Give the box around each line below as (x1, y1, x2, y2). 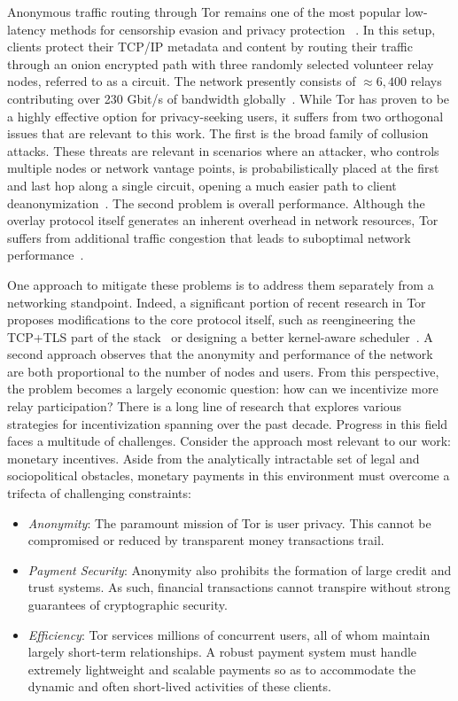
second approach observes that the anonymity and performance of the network (7, 345, 433, 363)
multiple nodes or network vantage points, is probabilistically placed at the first (7, 159, 439, 177)
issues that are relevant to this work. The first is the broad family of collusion (7, 124, 429, 143)
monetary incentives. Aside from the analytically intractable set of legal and (7, 448, 420, 467)
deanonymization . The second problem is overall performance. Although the (7, 193, 425, 212)
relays (410, 72, 442, 90)
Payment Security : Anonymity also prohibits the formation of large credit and (27, 560, 452, 579)
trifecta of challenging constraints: (7, 484, 191, 502)
